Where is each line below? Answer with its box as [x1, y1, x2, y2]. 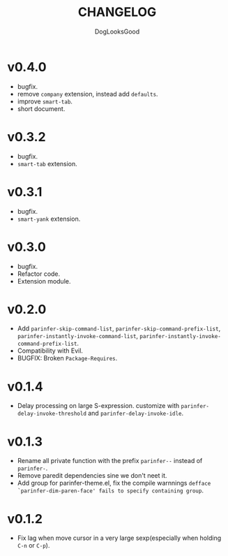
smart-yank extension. [17, 214, 81, 223]
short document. [17, 104, 66, 112]
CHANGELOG [77, 4, 157, 20]
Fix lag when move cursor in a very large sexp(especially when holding [17, 534, 222, 542]
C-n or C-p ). [17, 541, 50, 550]
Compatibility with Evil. [17, 346, 84, 355]
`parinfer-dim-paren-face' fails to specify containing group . [17, 486, 204, 495]
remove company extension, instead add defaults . [17, 89, 158, 98]
